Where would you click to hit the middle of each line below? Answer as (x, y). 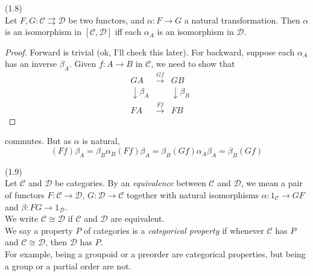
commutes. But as (38, 141)
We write (22, 218)
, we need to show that (193, 64)
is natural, (101, 141)
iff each (128, 32)
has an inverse (31, 64)
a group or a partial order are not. (68, 265)
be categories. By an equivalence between (131, 183)
